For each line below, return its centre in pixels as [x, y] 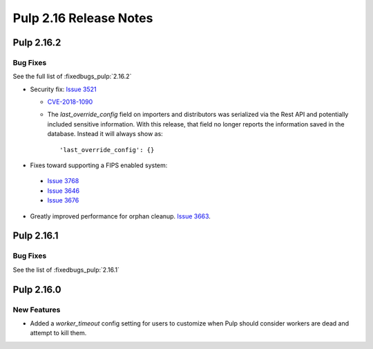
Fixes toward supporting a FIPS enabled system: [99, 165]
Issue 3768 [63, 181]
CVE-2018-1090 [70, 102]
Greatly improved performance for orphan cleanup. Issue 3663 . [120, 216]
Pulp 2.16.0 [37, 289]
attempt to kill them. [58, 333]
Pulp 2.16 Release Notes [83, 18]
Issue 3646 [63, 191]
